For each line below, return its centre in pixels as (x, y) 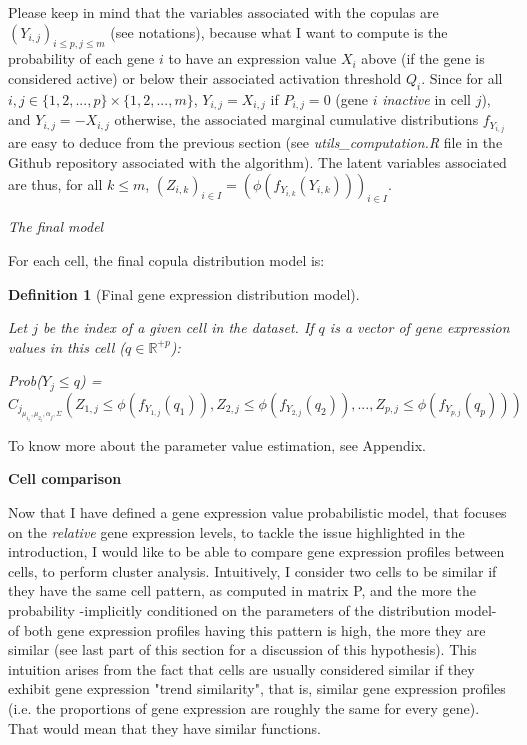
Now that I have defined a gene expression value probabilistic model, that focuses (257, 512)
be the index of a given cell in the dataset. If (178, 327)
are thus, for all (55, 183)
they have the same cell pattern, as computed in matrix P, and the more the (242, 590)
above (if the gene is (423, 58)
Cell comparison (65, 478)
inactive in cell (426, 98)
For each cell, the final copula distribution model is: (166, 259)
